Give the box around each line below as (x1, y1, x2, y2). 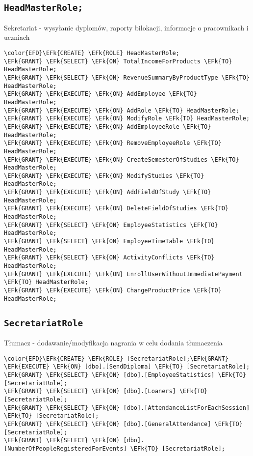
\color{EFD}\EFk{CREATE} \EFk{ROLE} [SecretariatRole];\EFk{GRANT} (4, 355, 229, 362)
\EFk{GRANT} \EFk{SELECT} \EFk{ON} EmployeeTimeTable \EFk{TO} (4, 238, 215, 245)
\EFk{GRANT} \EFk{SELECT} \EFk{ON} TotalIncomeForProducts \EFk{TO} (4, 57, 232, 65)
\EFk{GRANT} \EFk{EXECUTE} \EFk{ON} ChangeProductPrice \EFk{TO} (4, 287, 222, 294)
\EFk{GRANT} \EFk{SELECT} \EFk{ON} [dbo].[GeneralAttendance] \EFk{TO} (4, 420, 243, 427)
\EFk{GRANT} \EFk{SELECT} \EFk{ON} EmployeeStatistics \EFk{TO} (4, 221, 218, 228)
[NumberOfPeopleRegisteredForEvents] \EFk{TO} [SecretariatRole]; (4, 445, 226, 452)
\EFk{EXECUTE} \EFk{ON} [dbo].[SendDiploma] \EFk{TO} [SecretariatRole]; (4, 363, 250, 370)
